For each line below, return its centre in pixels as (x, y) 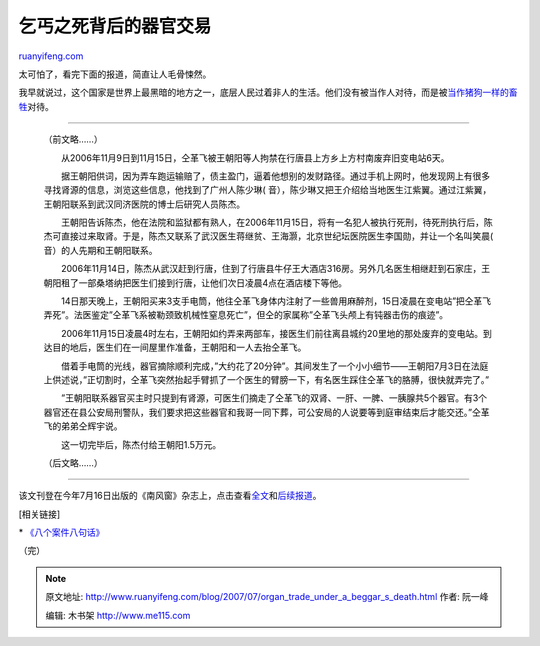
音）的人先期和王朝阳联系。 (100, 250)
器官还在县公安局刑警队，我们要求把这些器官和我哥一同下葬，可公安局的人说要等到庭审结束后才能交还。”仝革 (266, 412)
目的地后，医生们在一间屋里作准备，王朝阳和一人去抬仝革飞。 (179, 347)
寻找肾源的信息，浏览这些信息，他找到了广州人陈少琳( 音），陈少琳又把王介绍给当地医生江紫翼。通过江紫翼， (267, 190)
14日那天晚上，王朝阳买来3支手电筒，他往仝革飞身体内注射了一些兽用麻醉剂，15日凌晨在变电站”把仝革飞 (276, 301)
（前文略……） (73, 139)
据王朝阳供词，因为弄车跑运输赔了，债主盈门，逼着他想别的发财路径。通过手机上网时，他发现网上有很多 (275, 176)
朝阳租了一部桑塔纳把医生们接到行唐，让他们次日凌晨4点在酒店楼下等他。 (195, 282)
